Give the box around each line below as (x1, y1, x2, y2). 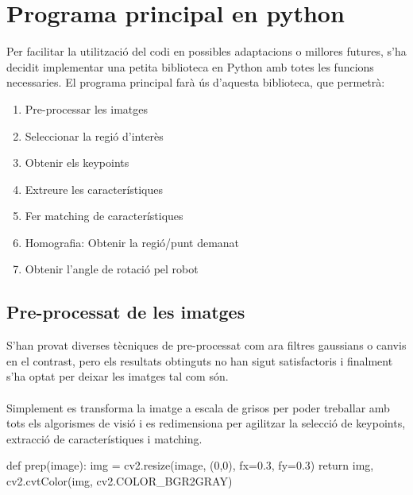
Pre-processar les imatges (25, 100, 148, 117)
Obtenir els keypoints (25, 154, 129, 171)
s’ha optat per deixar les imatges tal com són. (6, 368, 229, 385)
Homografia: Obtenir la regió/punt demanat (25, 234, 240, 250)
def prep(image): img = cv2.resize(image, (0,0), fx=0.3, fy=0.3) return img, (6, 457, 374, 474)
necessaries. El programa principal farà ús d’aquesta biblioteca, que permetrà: (6, 74, 385, 91)
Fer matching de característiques (25, 207, 183, 224)
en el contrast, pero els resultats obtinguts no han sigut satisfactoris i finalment (6, 352, 393, 369)
